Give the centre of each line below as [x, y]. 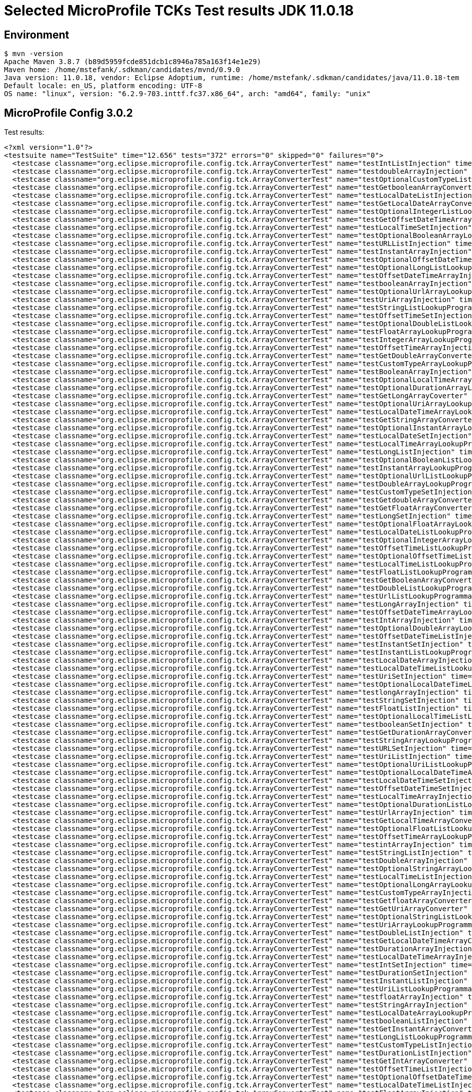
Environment [37, 35]
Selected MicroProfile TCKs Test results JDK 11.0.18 [179, 11]
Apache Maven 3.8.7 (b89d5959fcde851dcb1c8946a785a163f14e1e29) [133, 62]
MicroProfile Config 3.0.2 [68, 113]
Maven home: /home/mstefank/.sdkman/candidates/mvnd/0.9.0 [122, 70]
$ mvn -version [34, 54]
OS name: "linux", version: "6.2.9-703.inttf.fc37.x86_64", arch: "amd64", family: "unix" [187, 94]
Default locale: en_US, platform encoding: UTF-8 [103, 86]
